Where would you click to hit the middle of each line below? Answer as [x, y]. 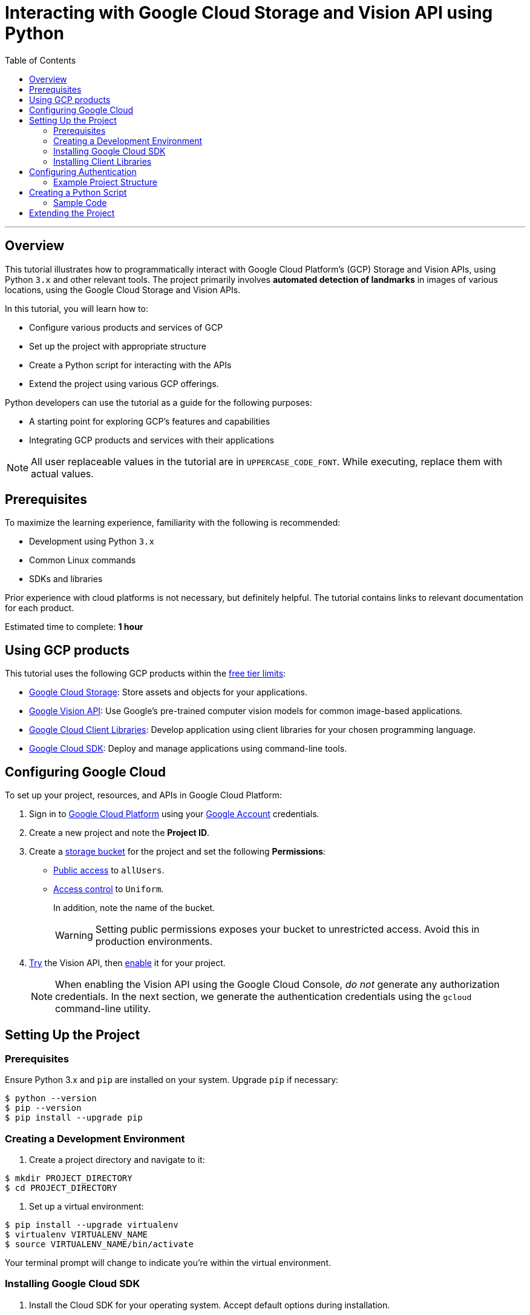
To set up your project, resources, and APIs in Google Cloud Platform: [143, 795]
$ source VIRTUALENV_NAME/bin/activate [99, 1244]
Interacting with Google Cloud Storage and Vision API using [249, 13]
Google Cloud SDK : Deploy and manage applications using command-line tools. [188, 749]
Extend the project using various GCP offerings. [124, 383]
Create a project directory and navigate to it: [117, 1160]
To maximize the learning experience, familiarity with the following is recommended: [173, 523]
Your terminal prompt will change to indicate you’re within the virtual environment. [168, 1263]
